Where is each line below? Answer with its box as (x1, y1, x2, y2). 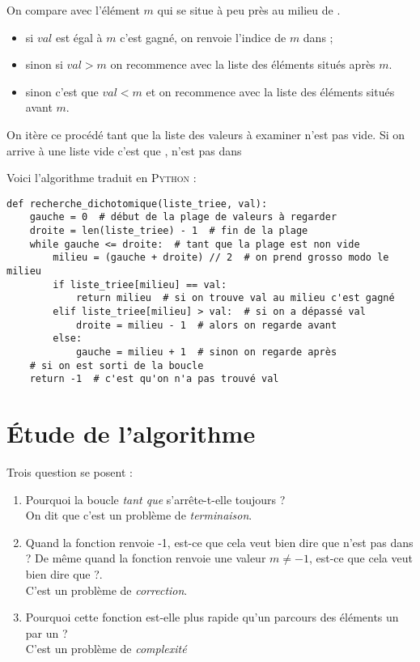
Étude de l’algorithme (6, 417, 256, 450)
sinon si (25, 56, 63, 73)
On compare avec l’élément (6, 2, 140, 18)
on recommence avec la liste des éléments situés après (110, 56, 375, 73)
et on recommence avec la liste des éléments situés (146, 83, 395, 100)
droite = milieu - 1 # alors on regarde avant (75, 319, 337, 331)
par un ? (25, 624, 68, 641)
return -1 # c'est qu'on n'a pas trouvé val (29, 373, 279, 385)
